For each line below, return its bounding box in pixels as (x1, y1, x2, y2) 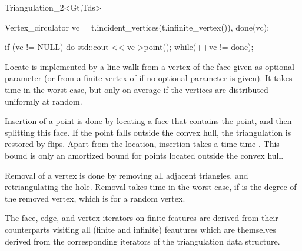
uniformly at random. (5, 95, 82, 107)
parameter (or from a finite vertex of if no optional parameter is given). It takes (5, 72, 293, 84)
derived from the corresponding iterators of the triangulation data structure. (5, 235, 280, 247)
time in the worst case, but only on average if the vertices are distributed (5, 83, 268, 95)
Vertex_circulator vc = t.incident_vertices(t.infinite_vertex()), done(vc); (5, 21, 270, 33)
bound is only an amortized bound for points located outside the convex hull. (5, 149, 284, 161)
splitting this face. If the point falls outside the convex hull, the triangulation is (5, 126, 291, 138)
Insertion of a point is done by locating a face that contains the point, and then (5, 115, 292, 127)
